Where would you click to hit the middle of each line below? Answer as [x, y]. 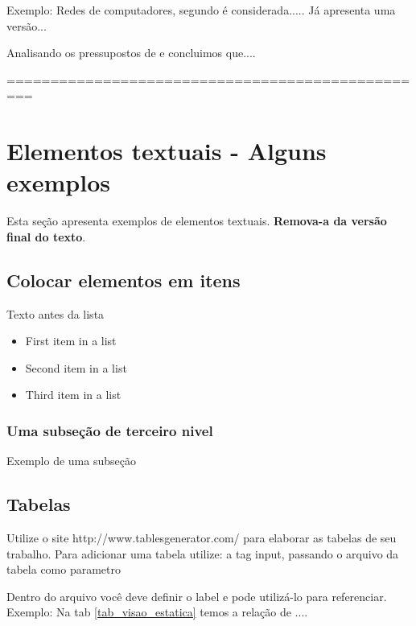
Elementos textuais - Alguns [167, 151]
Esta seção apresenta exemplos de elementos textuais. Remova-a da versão [197, 221]
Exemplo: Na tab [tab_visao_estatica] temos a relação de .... [157, 612]
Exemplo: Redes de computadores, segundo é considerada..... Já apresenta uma [201, 10]
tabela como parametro [64, 569]
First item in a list [71, 341]
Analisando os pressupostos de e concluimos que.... [131, 53]
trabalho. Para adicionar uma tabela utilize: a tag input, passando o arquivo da [203, 553]
